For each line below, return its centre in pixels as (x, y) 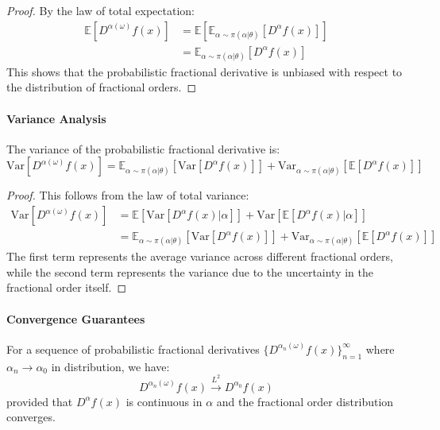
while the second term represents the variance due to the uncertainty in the (190, 271)
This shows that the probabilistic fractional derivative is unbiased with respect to (205, 71)
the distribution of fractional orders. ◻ (102, 87)
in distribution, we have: (110, 366)
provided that (40, 401)
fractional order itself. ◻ (67, 287)
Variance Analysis (56, 118)
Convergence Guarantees (76, 318)
